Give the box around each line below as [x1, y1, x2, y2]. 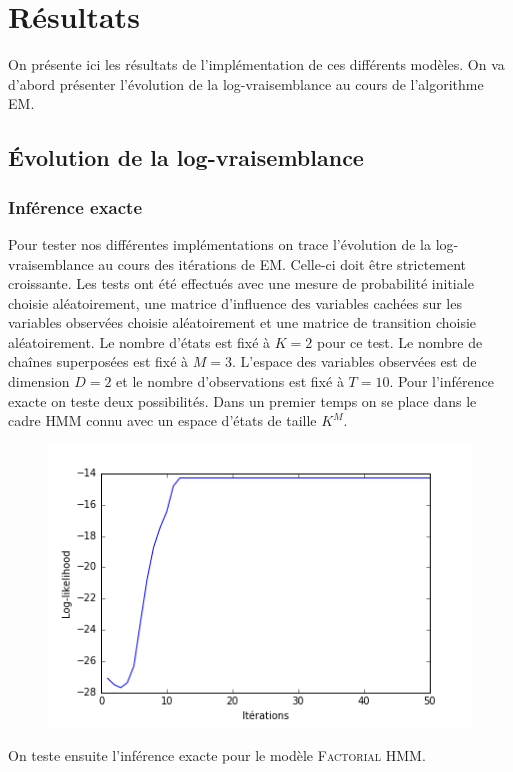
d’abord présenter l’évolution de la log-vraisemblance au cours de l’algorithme [8, 73, 484, 94]
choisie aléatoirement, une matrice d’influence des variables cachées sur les [8, 292, 462, 313]
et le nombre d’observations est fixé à [116, 371, 344, 392]
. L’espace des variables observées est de [231, 351, 477, 372]
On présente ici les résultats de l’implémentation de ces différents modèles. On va [8, 54, 505, 75]
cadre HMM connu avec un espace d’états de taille [8, 410, 317, 431]
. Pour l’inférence [389, 371, 494, 392]
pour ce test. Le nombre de [316, 331, 483, 352]
